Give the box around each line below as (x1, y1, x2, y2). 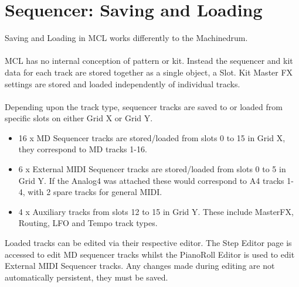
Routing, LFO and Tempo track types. (18, 217, 158, 229)
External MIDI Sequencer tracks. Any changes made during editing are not (5, 259, 275, 272)
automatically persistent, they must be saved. (5, 271, 168, 283)
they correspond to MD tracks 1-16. (18, 143, 147, 155)
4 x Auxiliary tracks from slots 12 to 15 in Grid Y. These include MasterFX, (18, 205, 294, 217)
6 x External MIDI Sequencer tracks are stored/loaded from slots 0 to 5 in (18, 163, 286, 175)
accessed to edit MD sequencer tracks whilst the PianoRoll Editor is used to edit (5, 248, 295, 260)
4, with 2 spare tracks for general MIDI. (18, 186, 162, 198)
